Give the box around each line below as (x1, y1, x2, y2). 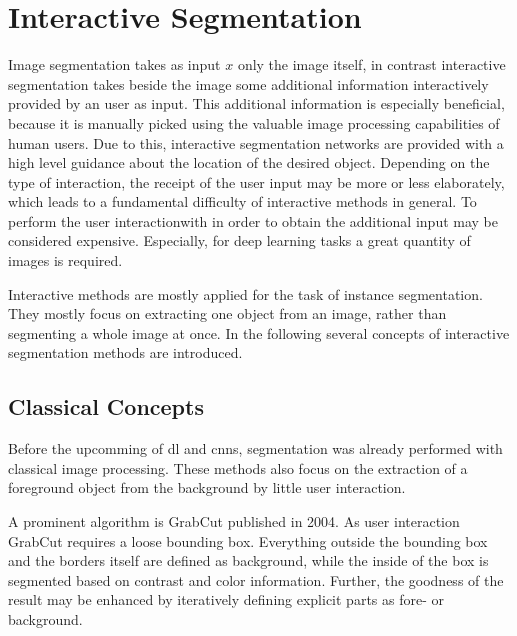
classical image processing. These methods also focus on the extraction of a (8, 457, 468, 478)
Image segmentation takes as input (8, 54, 221, 75)
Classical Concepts (8, 391, 204, 422)
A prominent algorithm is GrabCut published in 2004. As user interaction (8, 511, 460, 532)
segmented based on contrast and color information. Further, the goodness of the (8, 569, 504, 590)
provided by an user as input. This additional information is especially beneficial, (8, 93, 505, 114)
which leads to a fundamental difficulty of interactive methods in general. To (8, 191, 477, 212)
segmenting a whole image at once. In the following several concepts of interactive (8, 322, 510, 343)
